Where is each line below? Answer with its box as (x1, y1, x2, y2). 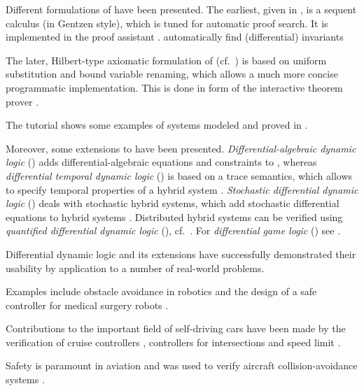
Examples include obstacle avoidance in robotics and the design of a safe (6, 284, 317, 299)
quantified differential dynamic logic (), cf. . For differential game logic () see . (6, 223, 341, 238)
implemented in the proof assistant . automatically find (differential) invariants (6, 29, 344, 44)
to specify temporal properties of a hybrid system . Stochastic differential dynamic (6, 182, 358, 197)
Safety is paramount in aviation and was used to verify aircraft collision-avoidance (6, 358, 358, 373)
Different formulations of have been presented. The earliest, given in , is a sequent (6, 2, 357, 16)
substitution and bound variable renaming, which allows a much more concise (6, 66, 338, 81)
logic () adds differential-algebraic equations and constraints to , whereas (6, 155, 317, 169)
